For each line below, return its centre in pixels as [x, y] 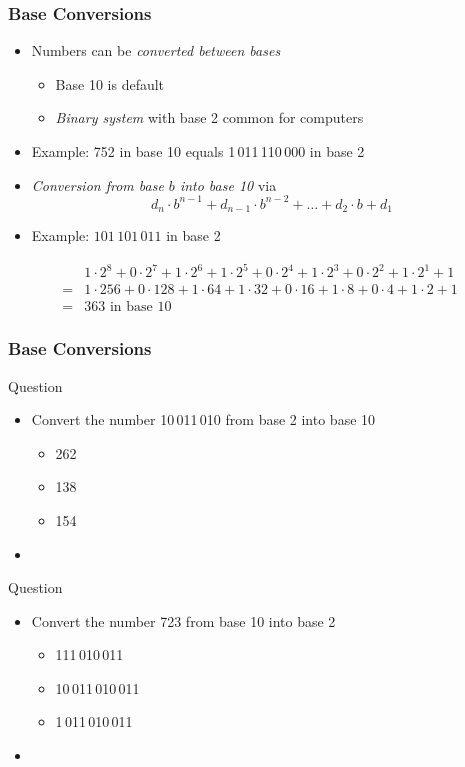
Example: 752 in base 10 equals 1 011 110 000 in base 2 [198, 151]
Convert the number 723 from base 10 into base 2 [183, 620]
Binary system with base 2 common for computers [209, 117]
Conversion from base [97, 184]
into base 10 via [228, 184]
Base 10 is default [110, 83]
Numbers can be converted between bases [156, 50]
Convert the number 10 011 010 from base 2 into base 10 [203, 419]
